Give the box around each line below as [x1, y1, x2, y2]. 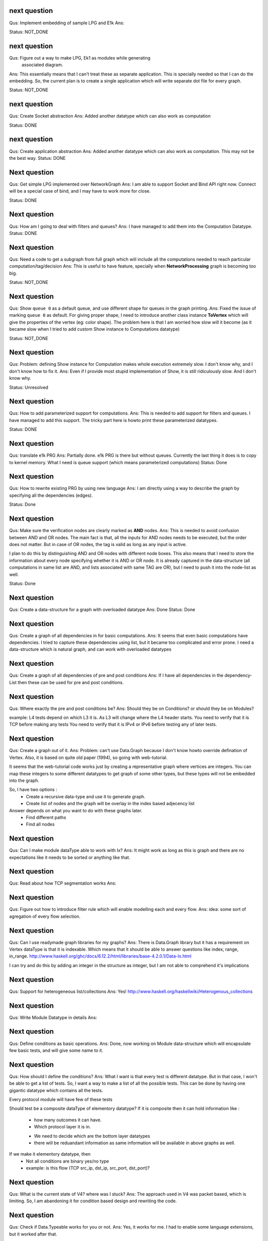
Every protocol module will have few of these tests [9, 1097, 113, 1103]
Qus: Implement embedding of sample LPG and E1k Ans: [9, 20, 125, 26]
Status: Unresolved [9, 384, 49, 390]
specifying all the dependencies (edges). [9, 492, 93, 498]
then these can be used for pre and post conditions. [17, 679, 124, 685]
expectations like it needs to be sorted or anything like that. [9, 854, 131, 860]
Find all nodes [26, 822, 55, 827]
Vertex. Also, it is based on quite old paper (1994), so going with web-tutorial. [9, 755, 168, 760]
